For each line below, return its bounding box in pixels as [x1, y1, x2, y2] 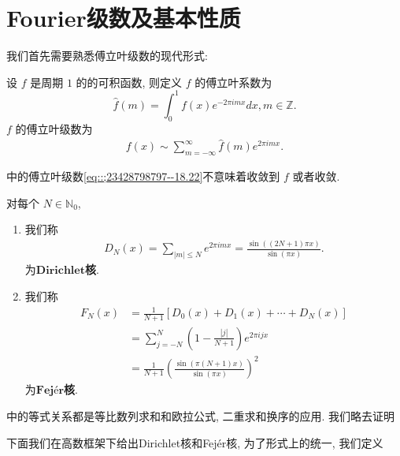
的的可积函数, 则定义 [76, 73, 183, 90]
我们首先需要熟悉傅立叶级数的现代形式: [6, 47, 208, 64]
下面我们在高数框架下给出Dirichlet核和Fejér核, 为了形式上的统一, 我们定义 [6, 434, 383, 450]
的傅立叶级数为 [15, 120, 93, 136]
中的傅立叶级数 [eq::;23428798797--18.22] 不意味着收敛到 [6, 168, 280, 185]
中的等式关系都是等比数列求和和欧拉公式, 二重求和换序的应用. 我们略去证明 [6, 408, 395, 424]
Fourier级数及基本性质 [6, 2, 241, 34]
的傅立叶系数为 [194, 73, 272, 90]
